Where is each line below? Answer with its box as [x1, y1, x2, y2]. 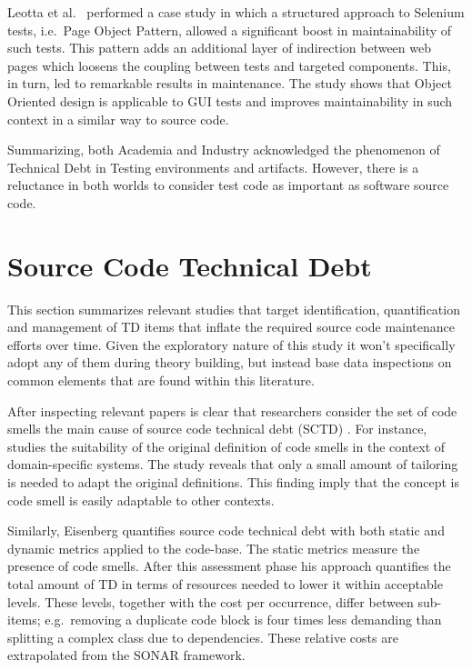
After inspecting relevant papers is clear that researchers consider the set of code [7, 401, 457, 420]
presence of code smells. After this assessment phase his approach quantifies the [7, 556, 451, 575]
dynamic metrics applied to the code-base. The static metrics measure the [7, 538, 420, 557]
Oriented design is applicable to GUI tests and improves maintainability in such [7, 91, 453, 110]
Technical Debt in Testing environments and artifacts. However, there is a [7, 157, 419, 176]
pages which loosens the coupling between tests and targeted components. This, [7, 55, 451, 75]
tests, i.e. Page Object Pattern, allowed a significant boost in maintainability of [7, 20, 452, 39]
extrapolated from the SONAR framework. [7, 645, 246, 665]
